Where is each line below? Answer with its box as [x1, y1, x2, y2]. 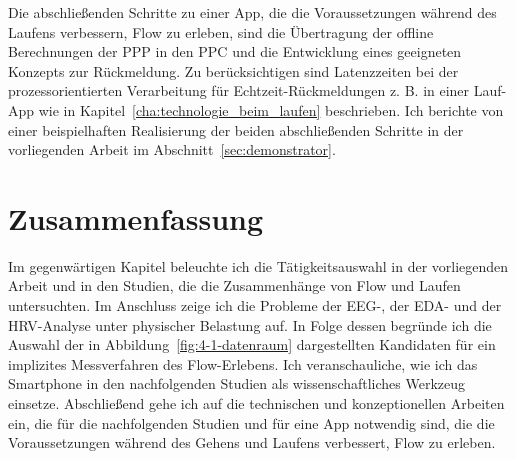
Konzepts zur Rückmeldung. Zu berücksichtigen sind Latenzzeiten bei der [8, 60, 459, 81]
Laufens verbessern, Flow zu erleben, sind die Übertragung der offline [8, 21, 434, 42]
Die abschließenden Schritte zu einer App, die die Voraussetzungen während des [8, 2, 497, 22]
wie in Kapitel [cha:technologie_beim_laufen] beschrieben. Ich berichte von [38, 99, 504, 120]
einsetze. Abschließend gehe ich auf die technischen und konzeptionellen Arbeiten [8, 393, 505, 414]
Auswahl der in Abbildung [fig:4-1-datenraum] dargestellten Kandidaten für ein [8, 334, 496, 355]
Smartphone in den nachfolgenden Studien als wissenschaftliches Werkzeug [8, 373, 466, 394]
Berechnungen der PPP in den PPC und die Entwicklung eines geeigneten [8, 41, 462, 62]
